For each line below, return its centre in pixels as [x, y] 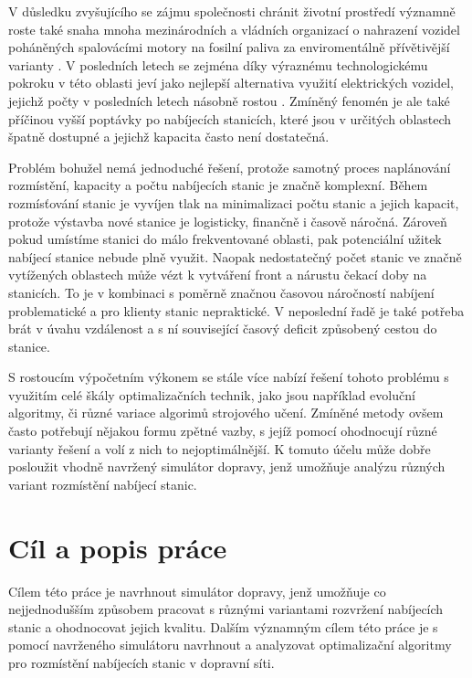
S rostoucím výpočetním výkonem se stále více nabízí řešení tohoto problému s [229, 377]
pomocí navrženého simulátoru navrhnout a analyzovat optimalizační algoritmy [230, 645]
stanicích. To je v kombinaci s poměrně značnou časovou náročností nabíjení [221, 292]
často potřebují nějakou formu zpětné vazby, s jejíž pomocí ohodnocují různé [223, 431]
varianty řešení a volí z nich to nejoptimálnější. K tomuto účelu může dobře [220, 448]
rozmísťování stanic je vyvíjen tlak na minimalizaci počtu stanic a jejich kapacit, [234, 202]
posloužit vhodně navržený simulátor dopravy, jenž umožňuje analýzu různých [227, 466]
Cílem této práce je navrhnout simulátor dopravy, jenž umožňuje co [197, 591]
